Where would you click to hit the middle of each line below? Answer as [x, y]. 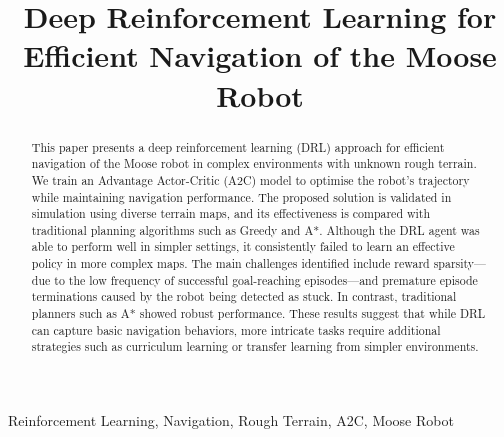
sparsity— [460, 263]
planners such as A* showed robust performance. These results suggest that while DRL [258, 313]
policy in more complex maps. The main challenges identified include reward [230, 263]
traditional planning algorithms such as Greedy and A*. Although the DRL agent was [255, 229]
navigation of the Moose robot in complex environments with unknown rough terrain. [254, 163]
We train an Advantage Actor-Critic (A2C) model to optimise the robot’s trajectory [250, 179]
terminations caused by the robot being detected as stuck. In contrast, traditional [244, 296]
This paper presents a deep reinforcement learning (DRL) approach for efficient [238, 146]
